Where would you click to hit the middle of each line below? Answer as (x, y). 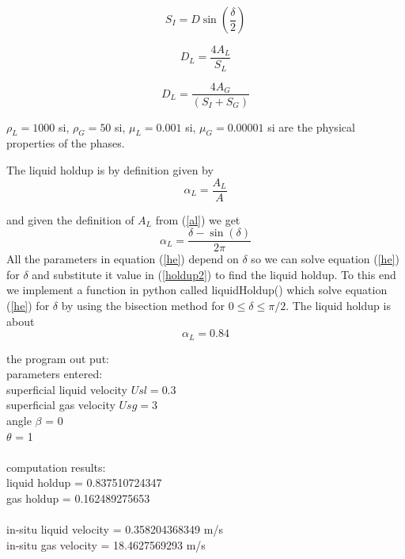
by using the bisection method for (143, 306)
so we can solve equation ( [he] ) (325, 259)
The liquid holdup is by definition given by (110, 169)
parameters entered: (55, 374)
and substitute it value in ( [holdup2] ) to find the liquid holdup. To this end (214, 274)
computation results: (56, 467)
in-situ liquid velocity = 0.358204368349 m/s (115, 529)
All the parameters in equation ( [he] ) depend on (123, 259)
